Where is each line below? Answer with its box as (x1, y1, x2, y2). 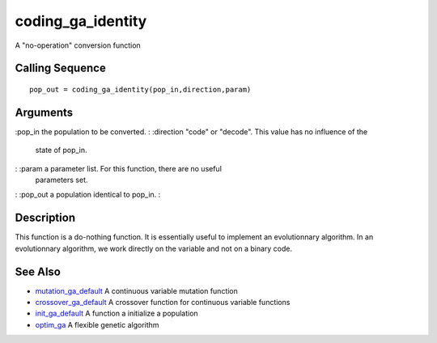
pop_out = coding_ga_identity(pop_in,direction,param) (29, 85, 252, 94)
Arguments (15, 105, 74, 119)
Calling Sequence (15, 61, 107, 75)
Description (15, 211, 76, 225)
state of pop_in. (35, 146, 88, 155)
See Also (15, 265, 61, 278)
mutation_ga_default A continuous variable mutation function (35, 286, 239, 295)
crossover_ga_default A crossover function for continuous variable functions (35, 298, 291, 307)
